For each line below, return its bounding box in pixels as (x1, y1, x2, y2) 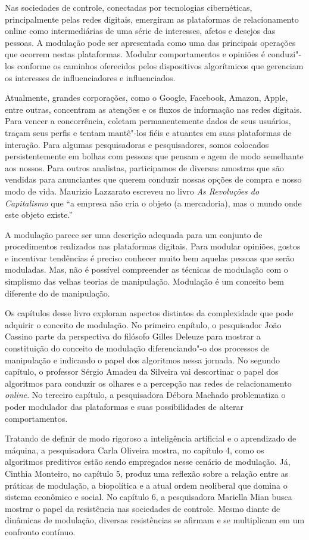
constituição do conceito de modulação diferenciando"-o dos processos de (5, 342, 269, 354)
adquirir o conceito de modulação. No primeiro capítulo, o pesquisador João (5, 318, 282, 331)
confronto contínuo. (5, 525, 76, 538)
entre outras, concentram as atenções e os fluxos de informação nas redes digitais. (5, 103, 302, 115)
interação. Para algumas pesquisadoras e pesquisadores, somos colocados (5, 138, 269, 150)
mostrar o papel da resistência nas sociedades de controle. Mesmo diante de (5, 502, 280, 514)
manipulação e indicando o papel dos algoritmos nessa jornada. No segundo (5, 353, 280, 366)
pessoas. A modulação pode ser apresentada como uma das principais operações (5, 36, 296, 48)
